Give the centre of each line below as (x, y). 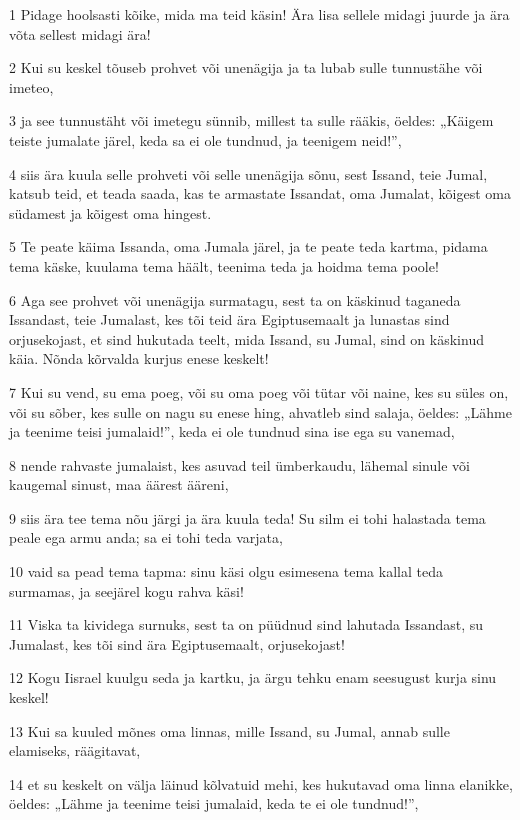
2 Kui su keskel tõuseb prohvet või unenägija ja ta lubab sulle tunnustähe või (246, 67)
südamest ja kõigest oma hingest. (110, 212)
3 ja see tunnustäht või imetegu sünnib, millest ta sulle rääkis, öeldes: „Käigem (251, 120)
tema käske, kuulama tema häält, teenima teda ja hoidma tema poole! (224, 265)
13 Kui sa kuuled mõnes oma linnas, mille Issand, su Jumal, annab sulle (229, 730)
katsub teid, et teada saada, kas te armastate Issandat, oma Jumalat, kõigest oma (260, 193)
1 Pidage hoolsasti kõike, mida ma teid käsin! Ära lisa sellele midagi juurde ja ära (259, 14)
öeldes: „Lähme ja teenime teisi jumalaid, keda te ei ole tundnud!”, (214, 803)
